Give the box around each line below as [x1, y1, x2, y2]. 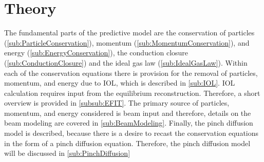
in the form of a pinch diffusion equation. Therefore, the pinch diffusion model [4, 137, 251, 148]
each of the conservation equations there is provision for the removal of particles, [4, 67, 258, 78]
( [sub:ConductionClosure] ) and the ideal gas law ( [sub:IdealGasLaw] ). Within [4, 57, 248, 68]
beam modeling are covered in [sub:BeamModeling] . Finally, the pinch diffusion [4, 117, 253, 128]
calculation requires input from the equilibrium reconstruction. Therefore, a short [4, 87, 260, 98]
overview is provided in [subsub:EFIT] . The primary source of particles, [4, 97, 230, 108]
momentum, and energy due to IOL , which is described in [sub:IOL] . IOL [4, 77, 235, 88]
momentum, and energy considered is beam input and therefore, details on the [4, 107, 251, 118]
